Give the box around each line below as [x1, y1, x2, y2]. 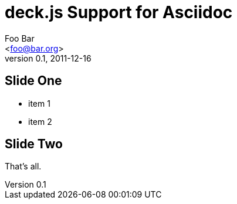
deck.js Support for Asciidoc [5, 2, 233, 22]
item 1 [28, 98, 50, 108]
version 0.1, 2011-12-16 [5, 53, 92, 63]
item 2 [28, 116, 52, 127]
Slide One [5, 73, 62, 89]
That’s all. [5, 161, 42, 172]
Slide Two [5, 137, 63, 152]
